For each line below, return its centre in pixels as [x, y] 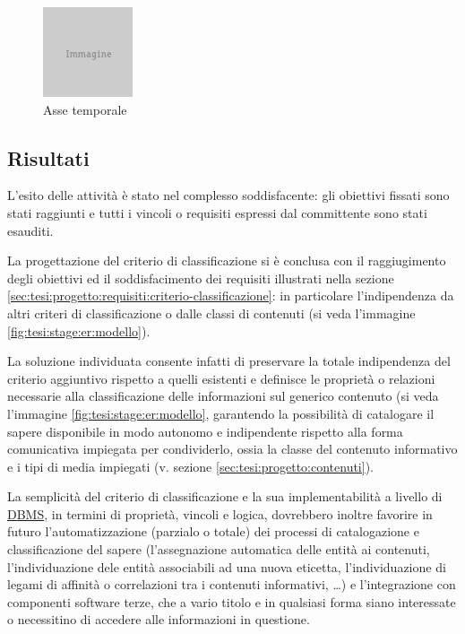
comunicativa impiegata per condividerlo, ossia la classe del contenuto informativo [232, 449]
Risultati [48, 157]
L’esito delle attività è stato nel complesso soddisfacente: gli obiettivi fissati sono [228, 195]
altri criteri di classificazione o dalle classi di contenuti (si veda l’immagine [211, 313]
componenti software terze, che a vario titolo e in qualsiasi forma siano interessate [232, 601]
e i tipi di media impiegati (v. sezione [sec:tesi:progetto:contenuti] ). [191, 466]
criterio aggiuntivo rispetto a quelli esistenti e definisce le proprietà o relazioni [221, 378]
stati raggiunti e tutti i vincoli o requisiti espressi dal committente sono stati [217, 212]
